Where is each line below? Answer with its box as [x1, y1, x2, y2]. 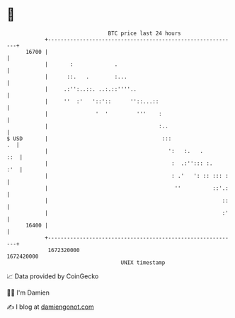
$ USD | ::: [6, 135, 172, 142]
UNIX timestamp [120, 259, 166, 266]
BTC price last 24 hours [108, 30, 181, 37]
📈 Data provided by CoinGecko [6, 272, 99, 280]
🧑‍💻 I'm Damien [6, 288, 50, 297]
